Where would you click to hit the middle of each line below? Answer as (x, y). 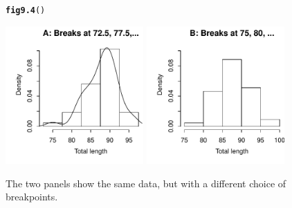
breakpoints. (32, 197)
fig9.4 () (26, 10)
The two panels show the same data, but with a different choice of (146, 183)
